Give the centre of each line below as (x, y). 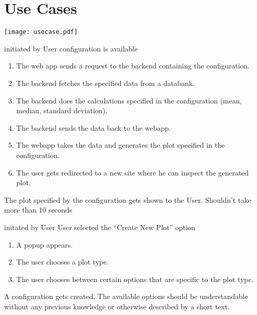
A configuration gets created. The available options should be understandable (126, 296)
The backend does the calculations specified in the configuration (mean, (129, 100)
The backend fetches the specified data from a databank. (105, 83)
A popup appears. (44, 244)
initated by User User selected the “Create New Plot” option (100, 227)
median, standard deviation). (62, 110)
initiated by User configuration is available (71, 48)
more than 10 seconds (38, 210)
